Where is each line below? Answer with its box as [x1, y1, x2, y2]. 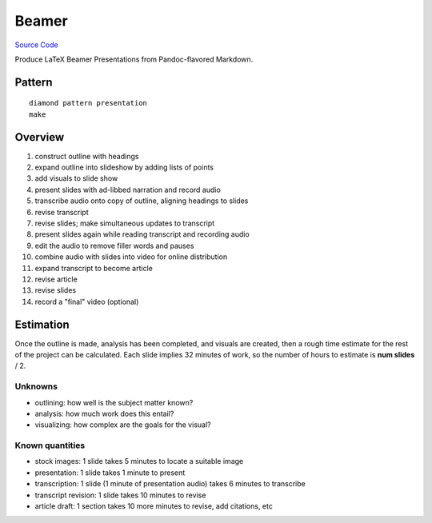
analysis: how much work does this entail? [34, 409, 174, 418]
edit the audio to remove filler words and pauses [34, 241, 194, 250]
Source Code [14, 40, 59, 50]
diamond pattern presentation [29, 98, 148, 108]
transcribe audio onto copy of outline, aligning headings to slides [34, 196, 249, 206]
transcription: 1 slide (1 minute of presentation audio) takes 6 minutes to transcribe [34, 479, 306, 489]
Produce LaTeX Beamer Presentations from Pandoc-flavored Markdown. [14, 54, 254, 64]
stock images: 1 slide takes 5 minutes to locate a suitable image [34, 457, 244, 466]
